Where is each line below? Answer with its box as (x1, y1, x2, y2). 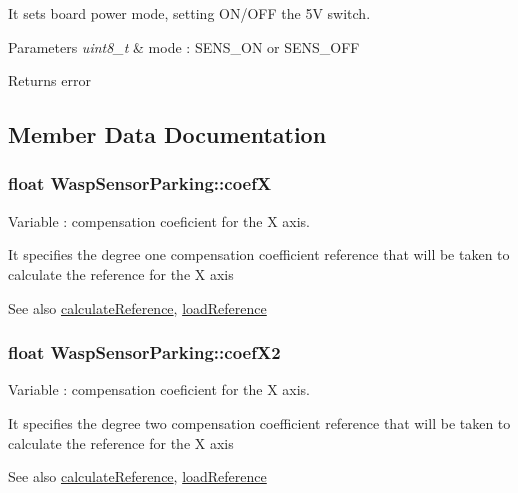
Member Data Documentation (8, 119, 327, 150)
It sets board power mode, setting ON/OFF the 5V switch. (8, 3, 371, 23)
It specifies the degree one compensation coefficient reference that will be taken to (8, 244, 510, 265)
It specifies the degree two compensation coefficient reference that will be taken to (8, 412, 511, 433)
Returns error (8, 70, 91, 91)
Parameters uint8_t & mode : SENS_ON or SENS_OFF (8, 36, 360, 57)
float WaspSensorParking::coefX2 (8, 340, 281, 365)
